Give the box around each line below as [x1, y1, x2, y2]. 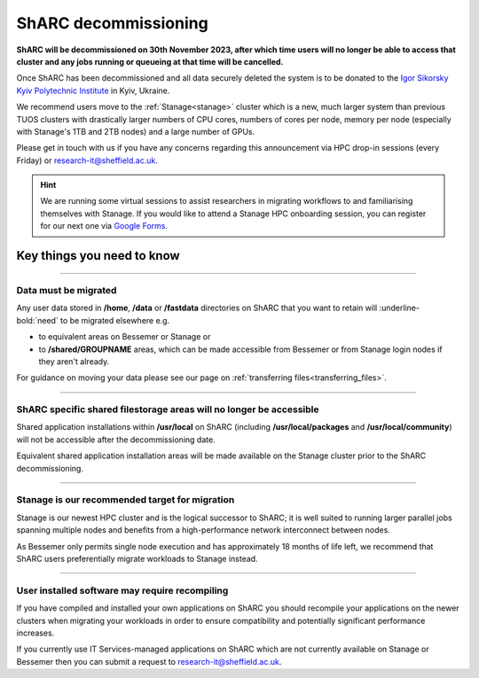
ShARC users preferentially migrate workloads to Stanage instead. [16, 553, 258, 564]
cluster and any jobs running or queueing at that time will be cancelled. [16, 56, 284, 66]
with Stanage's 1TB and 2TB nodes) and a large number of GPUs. [16, 126, 255, 136]
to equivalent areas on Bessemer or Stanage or [38, 331, 211, 342]
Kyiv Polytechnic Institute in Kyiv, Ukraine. [16, 85, 170, 96]
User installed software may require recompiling [16, 584, 229, 596]
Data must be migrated [16, 284, 117, 297]
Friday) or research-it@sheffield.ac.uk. [16, 155, 159, 166]
